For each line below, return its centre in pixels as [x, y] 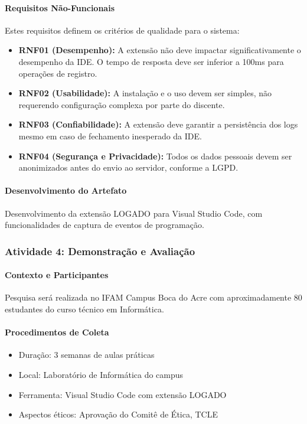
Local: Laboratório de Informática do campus [101, 374]
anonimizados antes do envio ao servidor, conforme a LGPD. [128, 167]
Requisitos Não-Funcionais [60, 7]
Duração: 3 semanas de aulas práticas [86, 355]
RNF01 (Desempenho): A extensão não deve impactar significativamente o [160, 50]
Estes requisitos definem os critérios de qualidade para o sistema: [122, 30]
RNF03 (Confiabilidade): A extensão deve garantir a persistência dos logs [158, 124]
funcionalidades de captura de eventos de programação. [104, 225]
